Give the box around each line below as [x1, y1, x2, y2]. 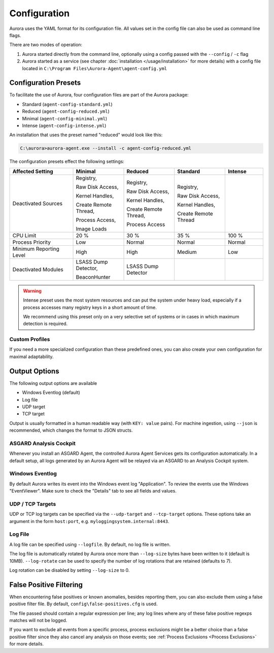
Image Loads [76, 225, 107, 232]
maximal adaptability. [9, 353, 54, 360]
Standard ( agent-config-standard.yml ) [22, 101, 113, 107]
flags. [9, 32, 21, 38]
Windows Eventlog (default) [22, 389, 81, 396]
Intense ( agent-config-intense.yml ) [22, 122, 107, 128]
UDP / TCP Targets [9, 500, 56, 507]
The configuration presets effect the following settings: [9, 158, 124, 165]
